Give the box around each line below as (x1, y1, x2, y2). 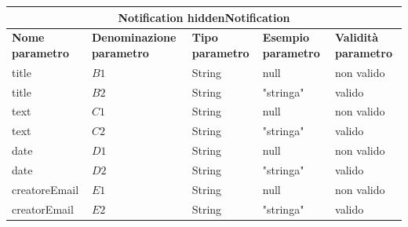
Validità (335, 29, 379, 46)
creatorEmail (12, 200, 74, 217)
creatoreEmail (12, 181, 79, 197)
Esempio (262, 29, 309, 46)
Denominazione (91, 29, 177, 46)
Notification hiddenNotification (118, 9, 290, 25)
